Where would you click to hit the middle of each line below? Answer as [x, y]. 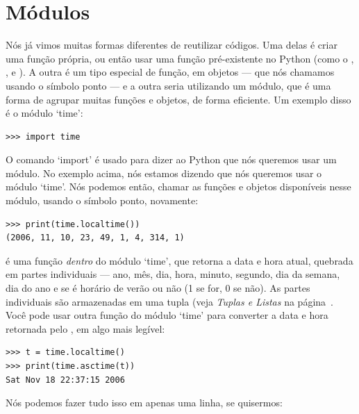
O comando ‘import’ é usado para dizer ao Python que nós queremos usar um [171, 159]
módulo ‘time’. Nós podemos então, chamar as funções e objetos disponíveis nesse [178, 187]
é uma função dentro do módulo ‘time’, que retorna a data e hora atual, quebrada [179, 260]
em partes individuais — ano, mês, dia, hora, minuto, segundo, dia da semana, [173, 274]
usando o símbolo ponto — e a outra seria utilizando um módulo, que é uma [168, 85]
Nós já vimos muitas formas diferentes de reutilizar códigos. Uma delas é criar [172, 45]
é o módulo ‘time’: [44, 113]
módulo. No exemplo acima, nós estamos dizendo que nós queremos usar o [164, 173]
